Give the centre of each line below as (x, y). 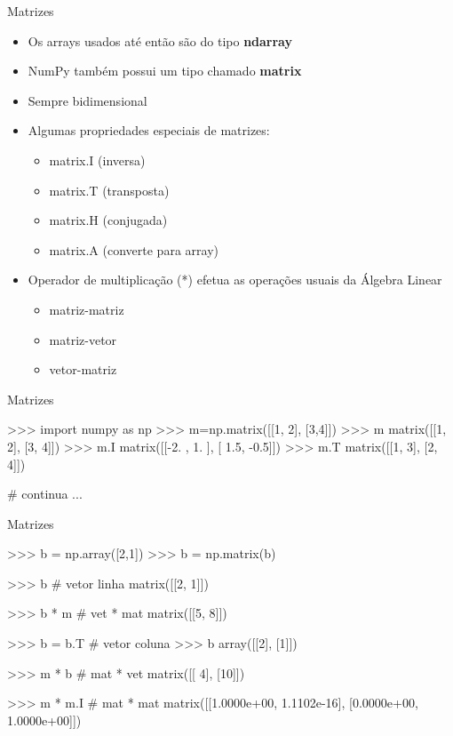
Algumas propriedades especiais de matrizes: (149, 130)
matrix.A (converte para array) (134, 249)
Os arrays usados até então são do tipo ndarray (160, 40)
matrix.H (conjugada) (108, 220)
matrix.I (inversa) (97, 160)
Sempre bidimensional (87, 100)
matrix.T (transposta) (109, 190)
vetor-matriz (83, 369)
